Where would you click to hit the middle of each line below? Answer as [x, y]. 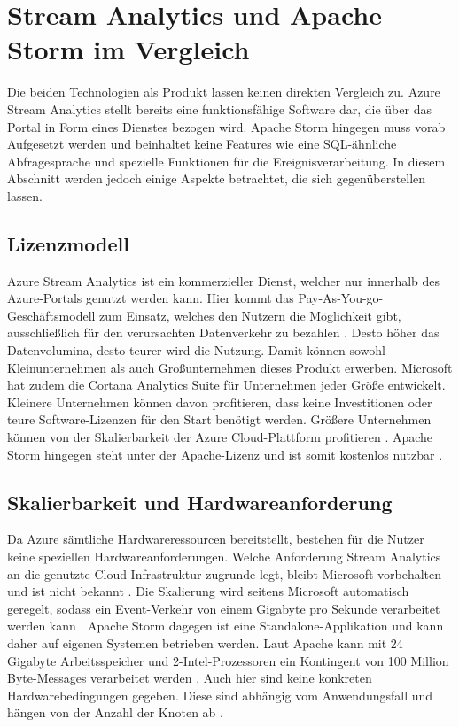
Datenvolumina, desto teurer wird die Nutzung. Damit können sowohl [196, 350]
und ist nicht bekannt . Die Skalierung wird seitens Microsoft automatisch [208, 591]
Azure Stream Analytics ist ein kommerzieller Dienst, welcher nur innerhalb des [224, 280]
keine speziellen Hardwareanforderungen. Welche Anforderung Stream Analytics [224, 556]
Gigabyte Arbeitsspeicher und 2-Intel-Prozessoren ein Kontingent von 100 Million [228, 660]
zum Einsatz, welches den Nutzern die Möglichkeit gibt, [250, 315]
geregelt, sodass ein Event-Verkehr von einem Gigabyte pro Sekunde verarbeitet [224, 608]
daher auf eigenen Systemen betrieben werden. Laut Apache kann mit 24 [205, 642]
